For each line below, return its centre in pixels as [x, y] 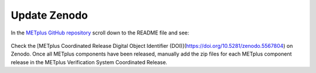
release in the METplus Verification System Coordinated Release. [89, 62]
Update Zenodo [49, 15]
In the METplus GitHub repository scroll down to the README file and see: [100, 33]
